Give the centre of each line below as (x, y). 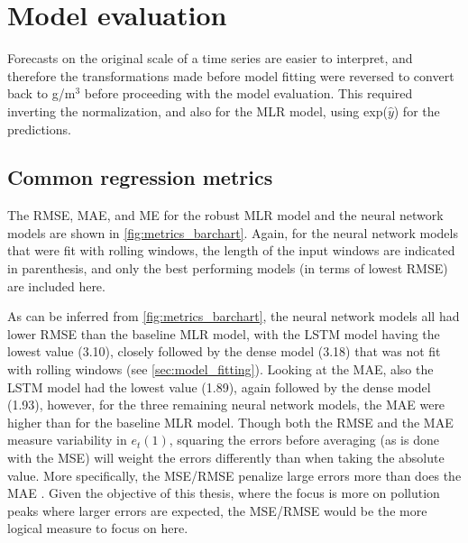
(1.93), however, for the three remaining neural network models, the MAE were (226, 405)
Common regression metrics (140, 177)
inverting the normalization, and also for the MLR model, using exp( (197, 110)
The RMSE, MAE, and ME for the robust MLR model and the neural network (225, 215)
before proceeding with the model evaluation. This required (248, 93)
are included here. (56, 285)
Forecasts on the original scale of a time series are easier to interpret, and (210, 58)
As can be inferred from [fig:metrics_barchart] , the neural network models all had (234, 316)
